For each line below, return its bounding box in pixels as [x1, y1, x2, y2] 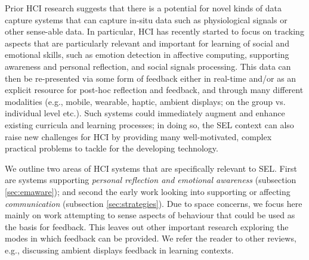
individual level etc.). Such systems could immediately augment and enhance [5, 107, 285, 119]
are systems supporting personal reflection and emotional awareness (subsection [5, 174, 296, 186]
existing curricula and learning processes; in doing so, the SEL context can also [5, 118, 294, 131]
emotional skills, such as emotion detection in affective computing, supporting [5, 48, 289, 61]
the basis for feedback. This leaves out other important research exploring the [5, 220, 289, 233]
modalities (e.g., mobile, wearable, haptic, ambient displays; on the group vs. [5, 95, 286, 107]
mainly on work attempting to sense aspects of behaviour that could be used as [5, 209, 295, 221]
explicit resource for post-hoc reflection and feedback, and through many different [5, 83, 304, 96]
